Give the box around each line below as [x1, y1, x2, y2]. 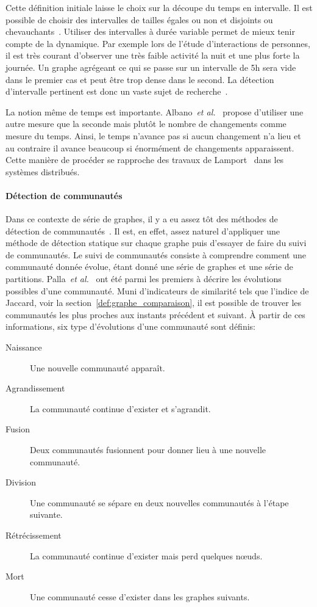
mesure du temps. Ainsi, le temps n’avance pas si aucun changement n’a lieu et [5, 129, 301, 142]
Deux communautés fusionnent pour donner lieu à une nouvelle [30, 443, 266, 456]
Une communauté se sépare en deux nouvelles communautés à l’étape [30, 496, 289, 509]
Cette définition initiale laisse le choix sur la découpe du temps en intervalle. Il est [5, 1, 313, 13]
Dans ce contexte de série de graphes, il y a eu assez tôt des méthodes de [5, 213, 278, 225]
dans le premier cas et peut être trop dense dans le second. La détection [5, 73, 274, 85]
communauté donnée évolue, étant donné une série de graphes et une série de [5, 260, 293, 273]
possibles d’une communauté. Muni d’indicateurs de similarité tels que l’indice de [5, 284, 309, 297]
